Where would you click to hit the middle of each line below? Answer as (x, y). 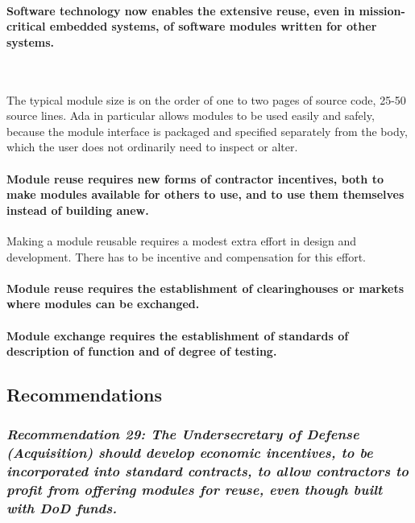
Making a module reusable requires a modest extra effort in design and (182, 240)
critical (26, 26)
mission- (382, 10)
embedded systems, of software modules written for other (213, 26)
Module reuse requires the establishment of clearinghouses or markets (205, 288)
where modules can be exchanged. (103, 304)
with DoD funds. (62, 508)
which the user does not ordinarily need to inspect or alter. (152, 147)
